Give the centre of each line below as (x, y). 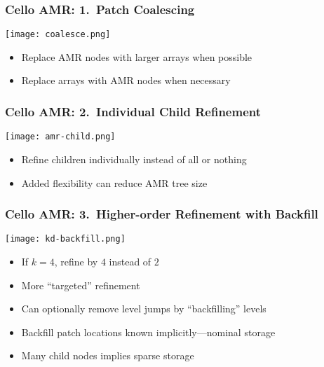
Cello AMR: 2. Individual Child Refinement (133, 111)
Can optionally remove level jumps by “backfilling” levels (144, 309)
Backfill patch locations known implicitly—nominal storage (148, 332)
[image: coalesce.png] (58, 35)
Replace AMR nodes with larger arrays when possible (137, 56)
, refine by (76, 261)
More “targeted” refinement (81, 285)
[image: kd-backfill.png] (65, 239)
